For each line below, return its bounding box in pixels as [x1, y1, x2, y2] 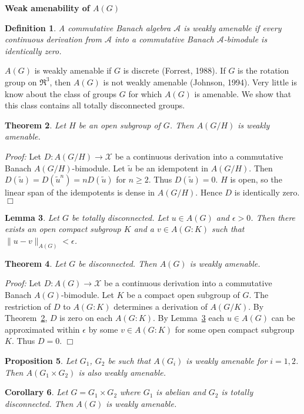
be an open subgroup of [78, 118, 161, 131]
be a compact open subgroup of [126, 288, 240, 300]
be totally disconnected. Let [71, 211, 169, 223]
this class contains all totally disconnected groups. [5, 99, 185, 111]
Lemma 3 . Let [5, 211, 59, 223]
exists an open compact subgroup [5, 223, 121, 235]
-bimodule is [223, 33, 268, 45]
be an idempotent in [135, 161, 209, 174]
